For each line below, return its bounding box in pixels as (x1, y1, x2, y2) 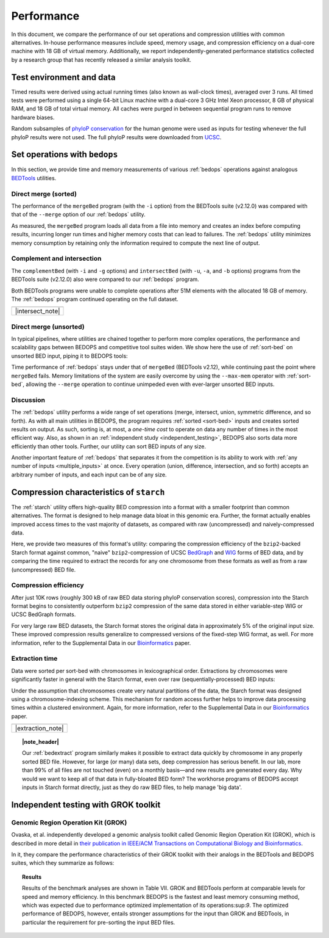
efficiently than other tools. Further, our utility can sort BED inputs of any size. (11, 443, 207, 450)
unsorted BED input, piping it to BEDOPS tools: (11, 352, 128, 360)
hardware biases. (11, 114, 55, 121)
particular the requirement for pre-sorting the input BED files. (22, 918, 175, 926)
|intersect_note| (15, 307, 60, 316)
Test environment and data (11, 72, 116, 82)
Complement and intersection (11, 254, 102, 263)
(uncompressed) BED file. (11, 565, 76, 573)
